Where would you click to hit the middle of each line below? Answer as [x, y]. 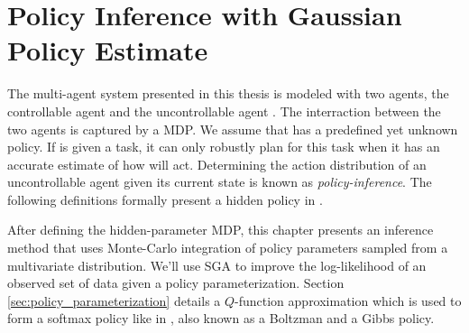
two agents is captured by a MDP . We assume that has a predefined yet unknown [233, 129]
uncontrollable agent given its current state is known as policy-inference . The [220, 182]
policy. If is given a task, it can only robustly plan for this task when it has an [224, 147]
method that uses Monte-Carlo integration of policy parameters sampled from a [228, 248]
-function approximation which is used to [348, 300]
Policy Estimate [108, 50]
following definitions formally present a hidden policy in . [165, 199]
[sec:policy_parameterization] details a [114, 300]
